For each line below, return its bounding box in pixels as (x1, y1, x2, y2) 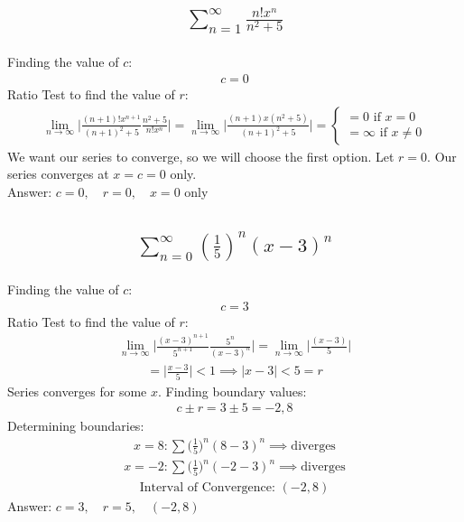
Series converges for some (7, 381, 147, 400)
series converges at (7, 164, 109, 183)
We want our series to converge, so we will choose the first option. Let (7, 146, 394, 165)
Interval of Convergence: (139, 480, 275, 494)
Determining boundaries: (7, 416, 144, 435)
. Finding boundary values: (158, 381, 307, 400)
